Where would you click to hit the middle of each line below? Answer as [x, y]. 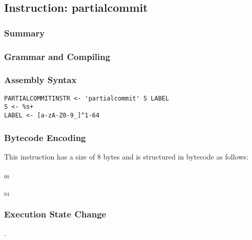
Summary [25, 33]
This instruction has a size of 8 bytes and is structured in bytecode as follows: [126, 156]
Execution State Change [55, 214]
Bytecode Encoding [45, 137]
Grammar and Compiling [57, 56]
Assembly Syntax [40, 80]
